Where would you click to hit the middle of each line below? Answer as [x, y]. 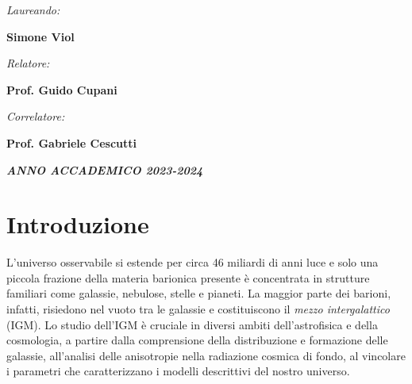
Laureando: [33, 10]
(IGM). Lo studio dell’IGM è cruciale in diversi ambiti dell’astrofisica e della [192, 324]
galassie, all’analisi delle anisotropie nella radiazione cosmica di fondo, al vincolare [206, 355]
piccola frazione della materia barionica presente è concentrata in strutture [188, 277]
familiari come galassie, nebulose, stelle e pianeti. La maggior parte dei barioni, [199, 293]
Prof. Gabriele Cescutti [71, 142]
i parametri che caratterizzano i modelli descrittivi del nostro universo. [178, 371]
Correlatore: [36, 116]
